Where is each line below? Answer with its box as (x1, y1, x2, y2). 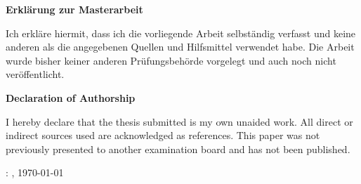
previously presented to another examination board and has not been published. (6, 141, 350, 156)
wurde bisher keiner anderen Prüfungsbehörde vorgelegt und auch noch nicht (6, 53, 336, 67)
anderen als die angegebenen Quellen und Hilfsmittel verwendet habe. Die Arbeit (6, 39, 355, 54)
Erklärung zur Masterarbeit (6, 2, 143, 16)
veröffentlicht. (6, 67, 65, 81)
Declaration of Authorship (6, 90, 136, 105)
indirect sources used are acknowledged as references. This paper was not (6, 128, 320, 143)
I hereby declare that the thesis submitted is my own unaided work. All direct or (6, 114, 353, 129)
